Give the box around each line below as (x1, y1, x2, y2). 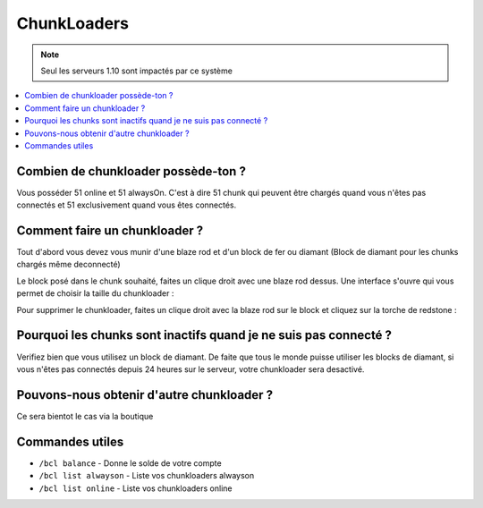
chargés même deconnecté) (16, 259, 121, 270)
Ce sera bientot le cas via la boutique (16, 411, 154, 421)
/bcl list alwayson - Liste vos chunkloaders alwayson (38, 470, 255, 481)
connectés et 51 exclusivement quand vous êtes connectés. (16, 199, 237, 210)
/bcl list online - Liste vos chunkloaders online (38, 483, 233, 494)
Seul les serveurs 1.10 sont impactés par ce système (40, 65, 233, 76)
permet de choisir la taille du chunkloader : (16, 288, 174, 299)
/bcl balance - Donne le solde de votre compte (38, 457, 223, 469)
